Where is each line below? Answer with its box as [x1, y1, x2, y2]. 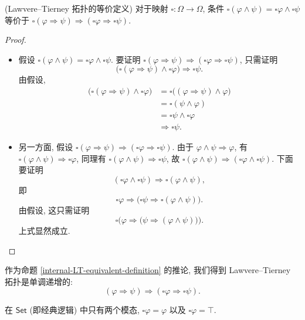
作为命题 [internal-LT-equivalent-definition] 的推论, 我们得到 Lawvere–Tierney [5, 264, 291, 276]
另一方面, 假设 [18, 141, 73, 153]
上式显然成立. [18, 224, 70, 237]
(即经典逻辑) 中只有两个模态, [29, 304, 140, 316]
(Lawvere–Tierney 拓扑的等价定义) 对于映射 [5, 2, 168, 14]
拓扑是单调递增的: [5, 275, 73, 287]
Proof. [5, 33, 26, 46]
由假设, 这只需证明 [18, 204, 90, 216]
